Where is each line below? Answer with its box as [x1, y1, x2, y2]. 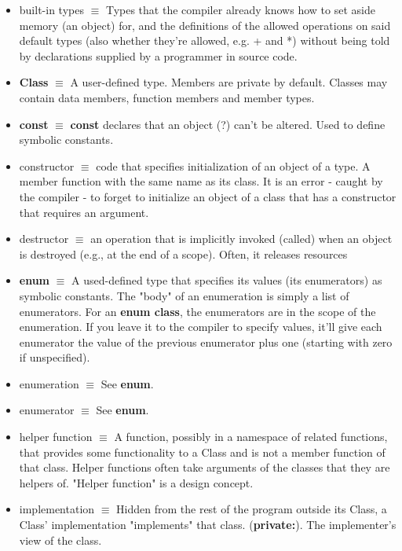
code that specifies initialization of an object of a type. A [96, 157, 371, 174]
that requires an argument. [19, 204, 149, 220]
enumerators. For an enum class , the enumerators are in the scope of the [19, 303, 376, 319]
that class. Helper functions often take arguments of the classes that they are [19, 459, 390, 476]
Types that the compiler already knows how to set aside [105, 2, 375, 17]
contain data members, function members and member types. [19, 89, 315, 105]
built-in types [19, 2, 84, 17]
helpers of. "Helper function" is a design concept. [19, 474, 254, 490]
